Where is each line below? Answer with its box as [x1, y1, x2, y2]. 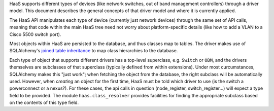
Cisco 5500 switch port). [9, 31, 61, 38]
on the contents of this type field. [9, 99, 79, 106]
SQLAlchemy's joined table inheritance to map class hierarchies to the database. [9, 48, 178, 54]
